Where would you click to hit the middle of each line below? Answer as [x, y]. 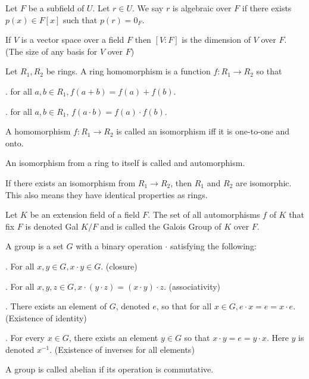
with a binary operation [119, 246]
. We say [148, 8]
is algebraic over [202, 8]
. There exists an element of [56, 306]
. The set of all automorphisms [204, 214]
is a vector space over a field [73, 40]
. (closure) [119, 266]
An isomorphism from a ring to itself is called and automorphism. [125, 163]
